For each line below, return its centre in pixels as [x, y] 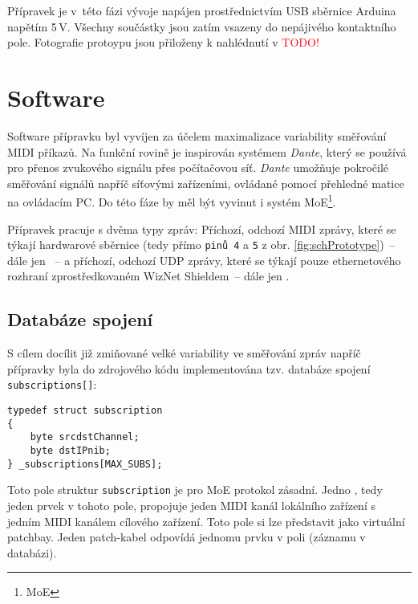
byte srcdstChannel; [85, 437]
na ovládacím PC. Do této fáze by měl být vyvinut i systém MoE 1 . [172, 200]
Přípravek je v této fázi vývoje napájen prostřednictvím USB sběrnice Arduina [202, 10]
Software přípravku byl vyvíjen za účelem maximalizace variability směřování [197, 135]
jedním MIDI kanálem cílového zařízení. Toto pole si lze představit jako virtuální [206, 521]
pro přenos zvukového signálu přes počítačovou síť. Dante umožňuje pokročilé [198, 167]
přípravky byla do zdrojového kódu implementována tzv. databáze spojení [189, 368]
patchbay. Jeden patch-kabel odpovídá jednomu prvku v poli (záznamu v [187, 537]
